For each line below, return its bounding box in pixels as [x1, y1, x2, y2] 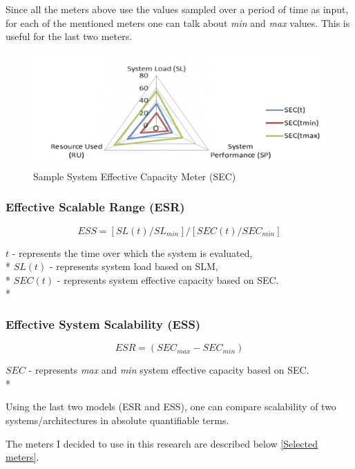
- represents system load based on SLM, [50, 259, 218, 274]
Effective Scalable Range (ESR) [6, 198, 185, 216]
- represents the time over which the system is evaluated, [12, 245, 253, 260]
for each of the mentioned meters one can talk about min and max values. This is [6, 15, 350, 30]
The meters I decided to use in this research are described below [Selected [6, 436, 318, 450]
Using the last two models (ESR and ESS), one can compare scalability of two [6, 399, 336, 414]
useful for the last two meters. [6, 29, 133, 44]
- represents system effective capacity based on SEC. [57, 272, 279, 287]
